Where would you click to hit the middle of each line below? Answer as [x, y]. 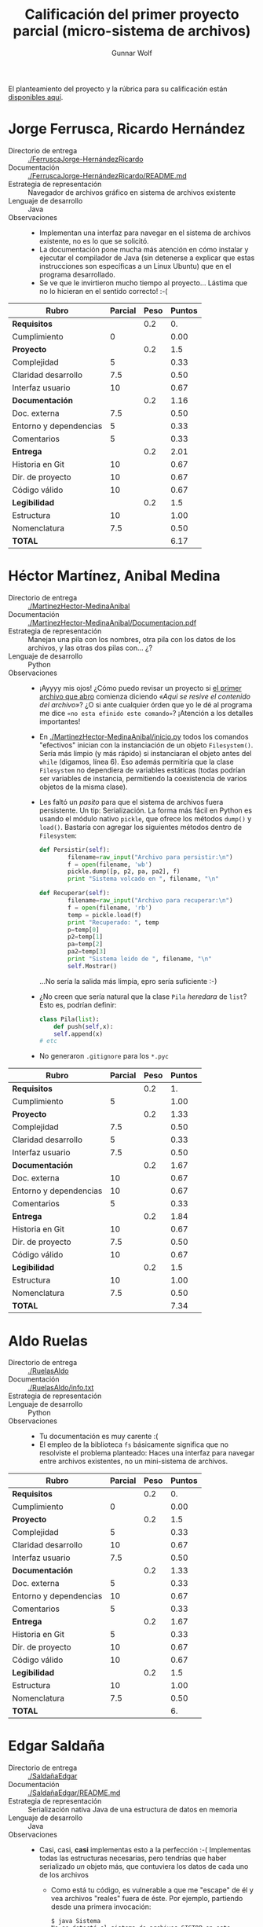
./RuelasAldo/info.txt [61, 1388]
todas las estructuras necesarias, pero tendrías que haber [133, 1858]
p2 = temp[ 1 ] [86, 937]
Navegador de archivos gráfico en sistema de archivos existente [132, 192]
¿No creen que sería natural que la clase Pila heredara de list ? [143, 997]
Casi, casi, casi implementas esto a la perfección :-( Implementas [145, 1850]
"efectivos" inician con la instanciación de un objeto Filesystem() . [146, 745]
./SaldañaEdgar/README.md [74, 1793]
